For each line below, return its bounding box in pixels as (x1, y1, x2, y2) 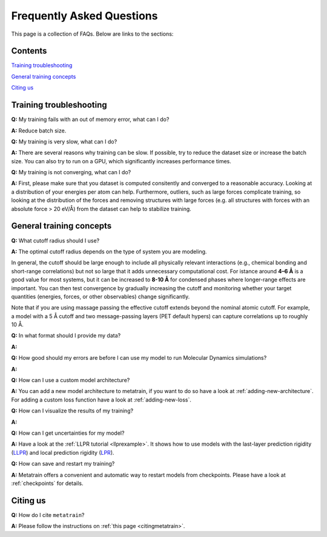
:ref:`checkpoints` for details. (11, 480, 84, 487)
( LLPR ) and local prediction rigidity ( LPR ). (11, 449, 114, 456)
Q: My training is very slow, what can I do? (11, 138, 117, 145)
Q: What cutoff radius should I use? (11, 236, 100, 244)
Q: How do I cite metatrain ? (11, 511, 85, 518)
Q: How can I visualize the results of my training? (11, 407, 133, 414)
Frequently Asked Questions (11, 9, 158, 22)
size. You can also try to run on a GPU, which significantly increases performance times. (11, 157, 231, 164)
